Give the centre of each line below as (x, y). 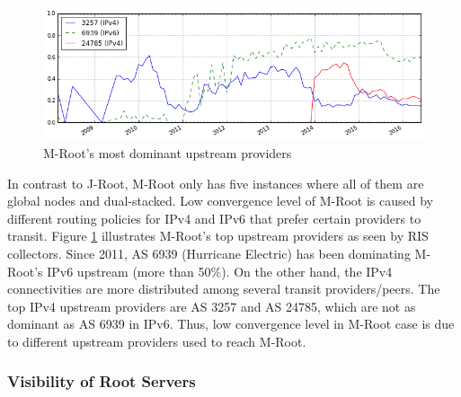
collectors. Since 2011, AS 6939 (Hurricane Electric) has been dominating (209, 253)
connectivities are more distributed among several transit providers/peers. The (224, 289)
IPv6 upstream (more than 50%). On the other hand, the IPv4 (220, 271)
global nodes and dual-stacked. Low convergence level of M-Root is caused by (220, 201)
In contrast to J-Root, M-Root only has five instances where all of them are (216, 183)
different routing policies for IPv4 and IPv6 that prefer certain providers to (214, 218)
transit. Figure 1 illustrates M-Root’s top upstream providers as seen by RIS (218, 236)
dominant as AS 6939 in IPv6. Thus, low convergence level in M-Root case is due (231, 324)
